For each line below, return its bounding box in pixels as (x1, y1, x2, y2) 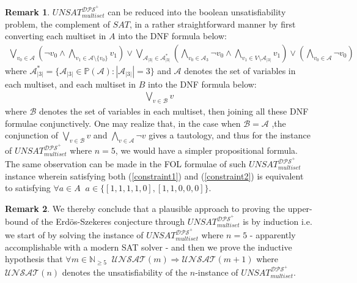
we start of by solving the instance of (5, 228, 144, 241)
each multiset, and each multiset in (5, 77, 136, 90)
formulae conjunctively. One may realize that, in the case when (5, 116, 241, 129)
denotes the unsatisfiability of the (62, 265, 188, 278)
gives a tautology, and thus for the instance (149, 129, 311, 141)
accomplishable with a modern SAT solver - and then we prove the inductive (5, 240, 292, 253)
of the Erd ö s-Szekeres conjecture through (31, 215, 185, 228)
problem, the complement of (5, 17, 110, 30)
